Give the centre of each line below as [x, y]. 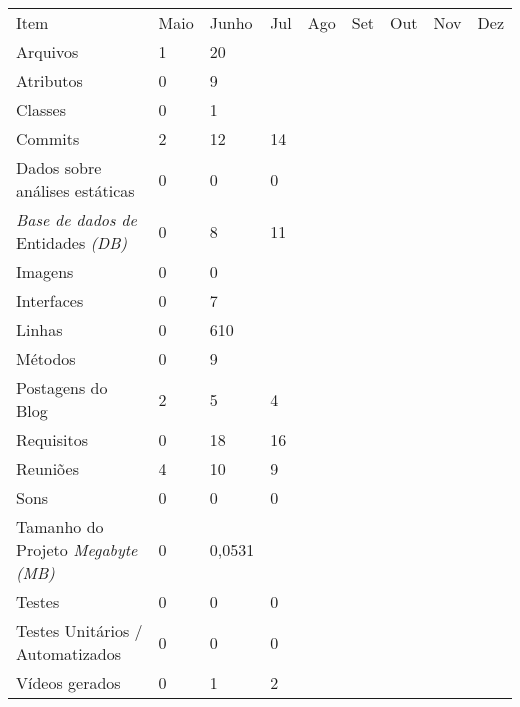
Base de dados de [76, 219]
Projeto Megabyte [77, 549]
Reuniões [47, 468]
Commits [48, 138]
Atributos [49, 80]
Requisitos [52, 439]
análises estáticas [75, 190]
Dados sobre [59, 167]
